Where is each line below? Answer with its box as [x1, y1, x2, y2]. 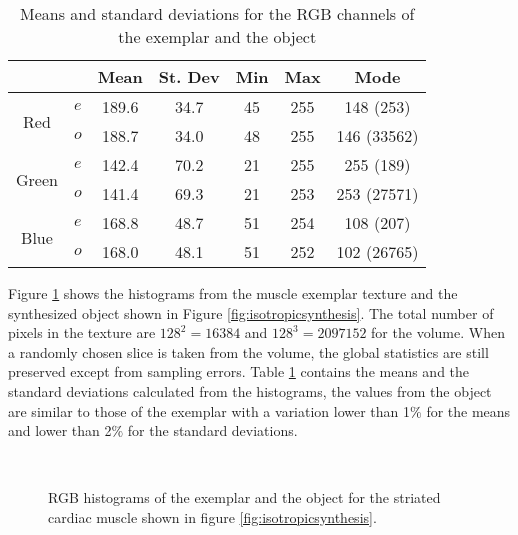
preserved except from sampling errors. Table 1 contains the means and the [8, 361, 470, 382]
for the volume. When [371, 322, 505, 343]
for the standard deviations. [127, 420, 298, 441]
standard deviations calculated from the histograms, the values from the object [8, 380, 492, 401]
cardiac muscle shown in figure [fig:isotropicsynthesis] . [48, 506, 377, 527]
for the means [426, 400, 511, 421]
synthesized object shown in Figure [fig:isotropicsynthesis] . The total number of [8, 302, 494, 323]
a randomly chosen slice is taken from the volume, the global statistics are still [8, 341, 489, 362]
